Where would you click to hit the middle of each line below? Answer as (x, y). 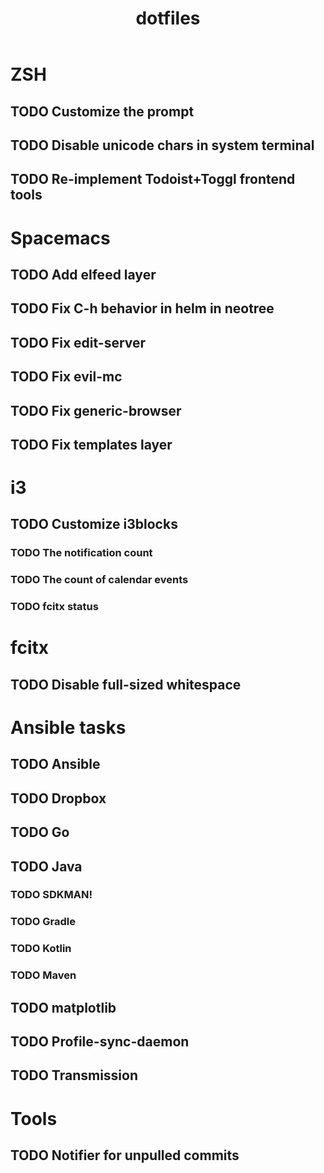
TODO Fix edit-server (78, 342)
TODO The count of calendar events (99, 580)
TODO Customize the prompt (102, 111)
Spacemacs (60, 238)
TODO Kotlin (41, 949)
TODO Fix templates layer (91, 444)
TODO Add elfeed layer (83, 274)
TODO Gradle (43, 922)
